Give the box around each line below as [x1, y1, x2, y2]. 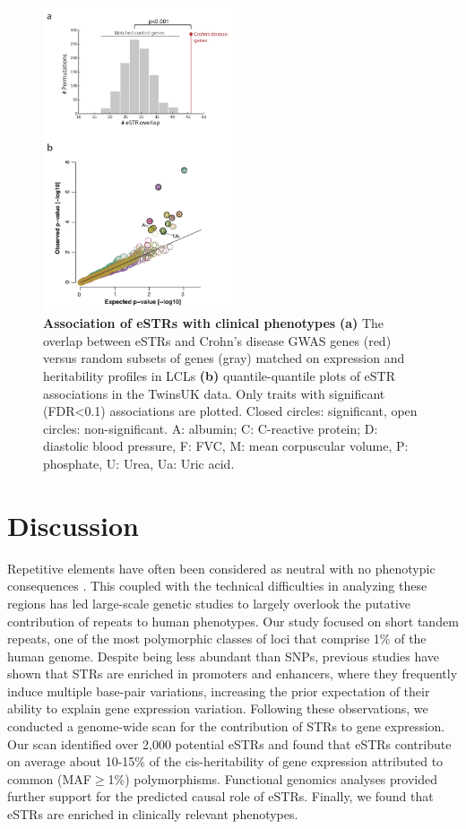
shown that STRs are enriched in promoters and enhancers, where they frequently [7, 664, 458, 683]
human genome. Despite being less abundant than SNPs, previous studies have [7, 646, 440, 665]
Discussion [7, 506, 139, 543]
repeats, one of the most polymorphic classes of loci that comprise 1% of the [7, 629, 427, 648]
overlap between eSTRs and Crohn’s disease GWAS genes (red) [43, 331, 392, 350]
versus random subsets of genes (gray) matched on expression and [43, 349, 405, 367]
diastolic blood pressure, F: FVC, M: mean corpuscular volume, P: [43, 436, 409, 455]
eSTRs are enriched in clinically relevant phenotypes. [7, 805, 298, 824]
